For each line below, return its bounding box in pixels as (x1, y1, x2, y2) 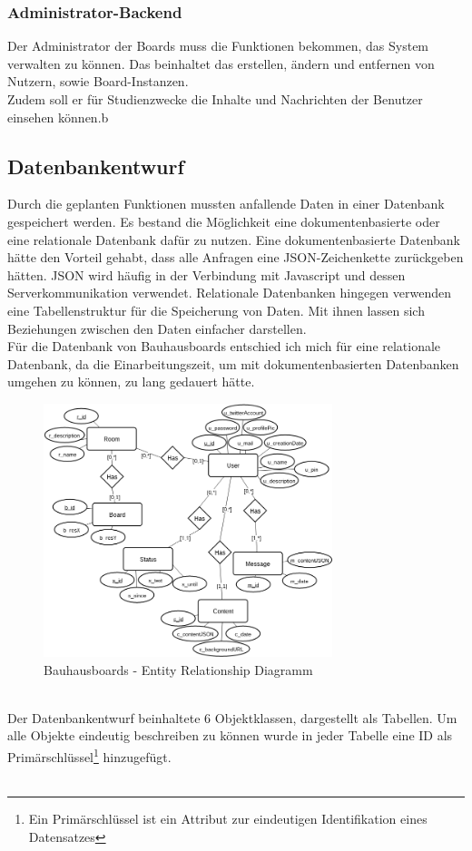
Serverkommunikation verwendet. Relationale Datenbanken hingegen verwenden (7, 283, 452, 302)
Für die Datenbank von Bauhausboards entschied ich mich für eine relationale (7, 337, 441, 356)
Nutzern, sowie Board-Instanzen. (7, 72, 189, 91)
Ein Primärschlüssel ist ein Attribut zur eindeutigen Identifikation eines (28, 808, 428, 827)
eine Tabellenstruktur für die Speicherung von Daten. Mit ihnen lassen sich (7, 300, 425, 319)
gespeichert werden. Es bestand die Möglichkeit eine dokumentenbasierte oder (7, 211, 440, 230)
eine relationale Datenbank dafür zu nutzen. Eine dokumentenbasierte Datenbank (7, 230, 460, 249)
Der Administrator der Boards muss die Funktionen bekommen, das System (7, 36, 429, 55)
